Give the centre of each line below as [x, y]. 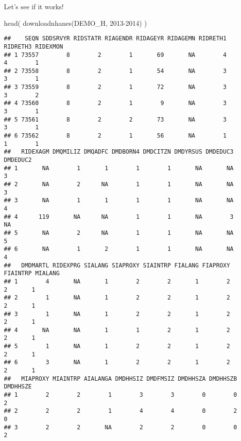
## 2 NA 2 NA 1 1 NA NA [119, 184]
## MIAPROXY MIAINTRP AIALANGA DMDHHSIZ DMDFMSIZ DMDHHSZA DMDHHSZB [120, 379]
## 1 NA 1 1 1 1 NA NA [119, 168]
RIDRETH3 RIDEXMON [34, 46]
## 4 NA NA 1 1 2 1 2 [117, 330]
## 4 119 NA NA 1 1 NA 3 [119, 217]
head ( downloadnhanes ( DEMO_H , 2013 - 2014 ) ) [76, 23]
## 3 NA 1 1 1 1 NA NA [119, 201]
